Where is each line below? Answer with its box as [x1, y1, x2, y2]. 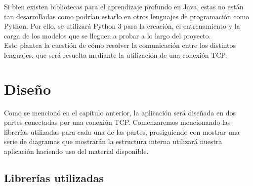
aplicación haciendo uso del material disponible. [4, 146, 149, 156]
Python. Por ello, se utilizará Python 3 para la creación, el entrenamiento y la [4, 21, 240, 31]
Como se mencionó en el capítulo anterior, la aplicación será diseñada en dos [4, 107, 236, 117]
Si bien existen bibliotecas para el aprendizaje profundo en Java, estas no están [4, 1, 244, 11]
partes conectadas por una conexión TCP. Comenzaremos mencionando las [4, 117, 231, 127]
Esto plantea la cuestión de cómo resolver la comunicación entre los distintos [4, 40, 236, 50]
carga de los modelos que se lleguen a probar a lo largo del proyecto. [4, 30, 211, 40]
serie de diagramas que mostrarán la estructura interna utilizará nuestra [4, 136, 222, 147]
